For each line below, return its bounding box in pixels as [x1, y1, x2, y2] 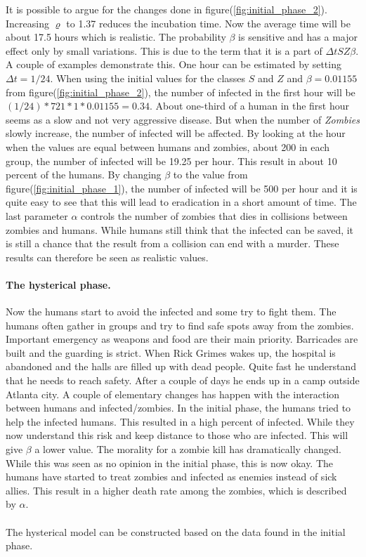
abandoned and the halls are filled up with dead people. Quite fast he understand [6, 359, 356, 374]
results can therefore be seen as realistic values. [6, 249, 209, 264]
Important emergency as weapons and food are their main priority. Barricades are [6, 332, 358, 346]
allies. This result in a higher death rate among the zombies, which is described [6, 483, 347, 497]
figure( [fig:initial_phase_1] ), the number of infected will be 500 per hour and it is [6, 181, 358, 195]
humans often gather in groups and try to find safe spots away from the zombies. [6, 317, 354, 332]
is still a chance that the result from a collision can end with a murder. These [6, 236, 339, 251]
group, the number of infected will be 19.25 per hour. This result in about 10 [6, 153, 337, 168]
